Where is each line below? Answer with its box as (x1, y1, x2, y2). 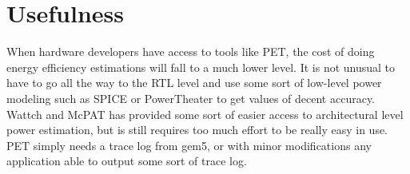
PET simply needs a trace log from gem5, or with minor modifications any (6, 136, 372, 153)
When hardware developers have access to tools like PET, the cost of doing (6, 43, 375, 60)
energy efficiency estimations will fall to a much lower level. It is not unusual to (6, 58, 396, 75)
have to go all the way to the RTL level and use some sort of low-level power (6, 74, 382, 91)
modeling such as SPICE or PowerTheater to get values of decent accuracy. (6, 89, 375, 106)
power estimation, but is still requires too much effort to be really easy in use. (6, 121, 388, 138)
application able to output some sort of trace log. (6, 152, 247, 169)
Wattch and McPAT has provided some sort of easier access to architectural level (6, 105, 404, 122)
